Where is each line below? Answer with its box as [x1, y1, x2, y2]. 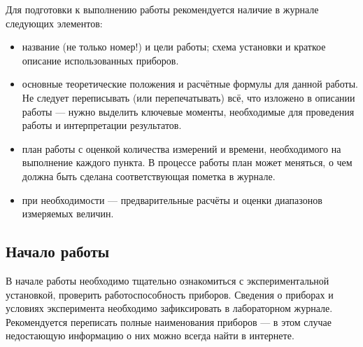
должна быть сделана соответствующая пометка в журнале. [22, 168, 276, 183]
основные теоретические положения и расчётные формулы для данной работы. [22, 76, 358, 91]
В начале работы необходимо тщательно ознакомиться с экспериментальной [6, 273, 329, 287]
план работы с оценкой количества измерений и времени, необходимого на [22, 141, 341, 156]
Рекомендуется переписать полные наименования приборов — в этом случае [6, 314, 332, 329]
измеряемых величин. [22, 206, 114, 221]
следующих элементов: [6, 15, 103, 30]
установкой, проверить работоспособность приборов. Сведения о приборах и [6, 287, 334, 301]
